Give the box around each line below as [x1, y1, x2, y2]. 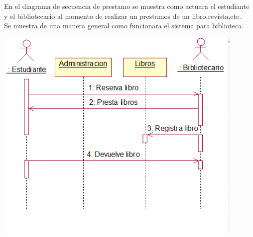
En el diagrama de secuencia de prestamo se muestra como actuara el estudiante [4, 1, 250, 11]
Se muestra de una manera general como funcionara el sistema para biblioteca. [4, 20, 244, 31]
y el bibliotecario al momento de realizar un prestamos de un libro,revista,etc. [4, 10, 242, 21]
